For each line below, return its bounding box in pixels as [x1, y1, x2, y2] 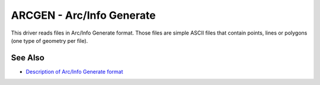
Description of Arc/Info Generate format [25, 68, 124, 75]
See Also [11, 53, 44, 63]
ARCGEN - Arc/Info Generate [11, 9, 156, 22]
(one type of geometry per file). [11, 37, 88, 44]
